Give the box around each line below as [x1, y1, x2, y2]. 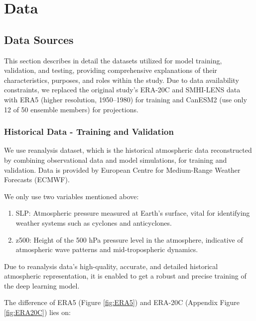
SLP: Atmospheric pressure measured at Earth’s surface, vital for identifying [15, 208, 250, 218]
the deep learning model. [4, 280, 80, 291]
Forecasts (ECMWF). [4, 174, 70, 185]
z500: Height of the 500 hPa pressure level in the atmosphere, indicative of [15, 234, 243, 245]
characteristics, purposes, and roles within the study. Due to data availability [4, 74, 239, 85]
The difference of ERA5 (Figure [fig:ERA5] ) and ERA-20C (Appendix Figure [4, 297, 240, 308]
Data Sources [4, 31, 74, 47]
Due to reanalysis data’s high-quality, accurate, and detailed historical [4, 261, 218, 271]
